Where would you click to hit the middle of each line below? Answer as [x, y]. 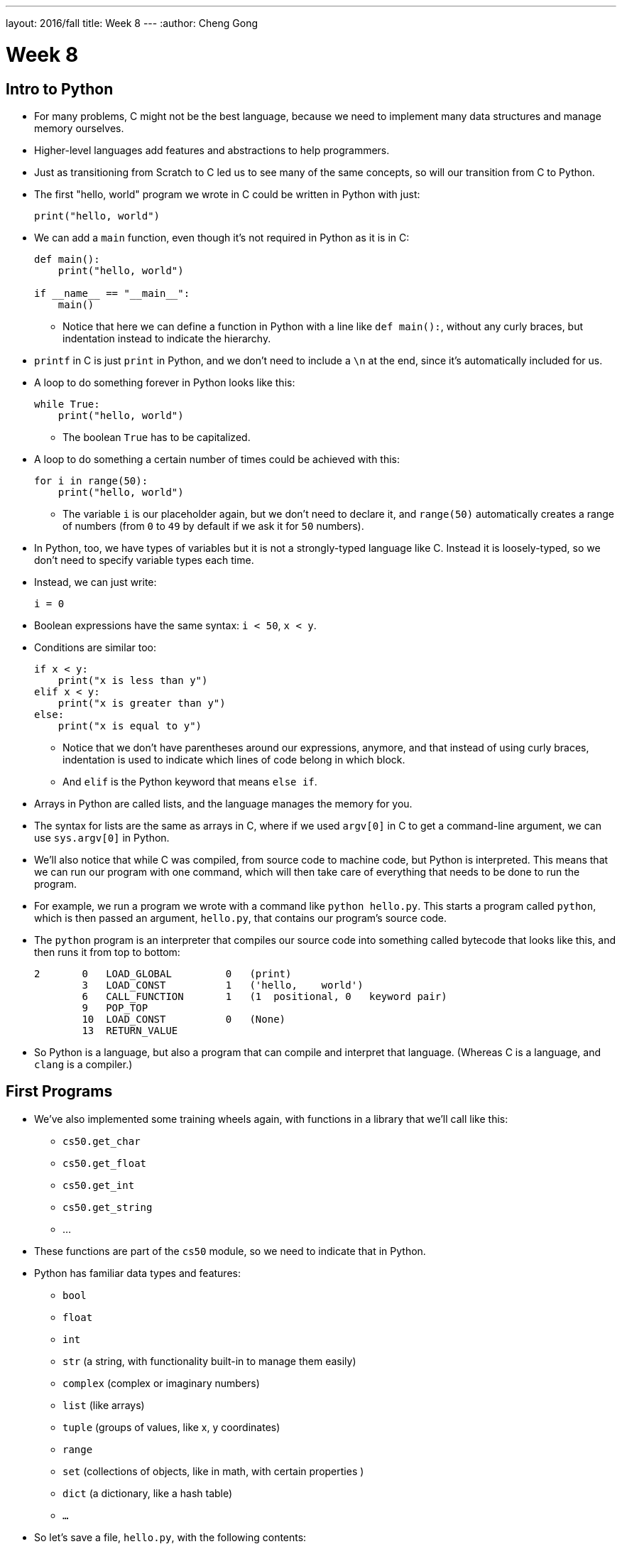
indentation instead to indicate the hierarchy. [167, 338]
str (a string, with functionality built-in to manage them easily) [209, 1361]
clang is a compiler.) [83, 1064]
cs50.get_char [102, 1141]
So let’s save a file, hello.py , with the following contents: [170, 1537]
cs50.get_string [108, 1207]
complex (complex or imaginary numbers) [161, 1383]
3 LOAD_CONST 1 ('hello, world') [223, 985]
